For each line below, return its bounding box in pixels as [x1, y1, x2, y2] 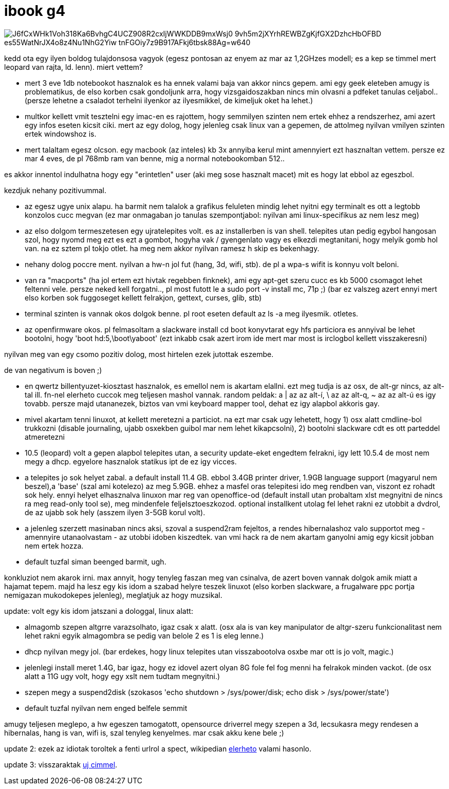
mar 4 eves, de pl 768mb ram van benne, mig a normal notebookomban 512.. [25, 154, 285, 163]
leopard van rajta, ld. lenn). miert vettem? [4, 62, 143, 71]
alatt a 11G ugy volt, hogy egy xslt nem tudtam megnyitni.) [25, 671, 220, 681]
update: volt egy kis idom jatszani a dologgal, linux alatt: [4, 606, 193, 615]
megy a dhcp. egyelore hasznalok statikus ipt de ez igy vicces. [25, 457, 237, 466]
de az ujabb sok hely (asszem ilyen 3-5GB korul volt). [25, 508, 205, 517]
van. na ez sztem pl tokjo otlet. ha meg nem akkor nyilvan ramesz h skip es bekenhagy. [25, 243, 320, 253]
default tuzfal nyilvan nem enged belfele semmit [25, 703, 188, 712]
